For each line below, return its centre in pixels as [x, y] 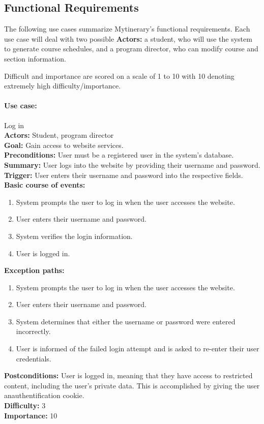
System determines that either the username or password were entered [126, 321]
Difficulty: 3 [25, 405]
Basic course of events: [45, 185]
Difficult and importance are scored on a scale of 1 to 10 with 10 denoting [119, 75]
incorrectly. [33, 331]
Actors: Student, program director [59, 135]
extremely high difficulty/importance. [63, 86]
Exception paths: [34, 270]
